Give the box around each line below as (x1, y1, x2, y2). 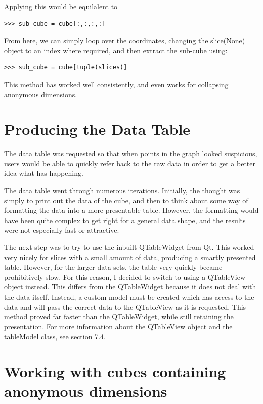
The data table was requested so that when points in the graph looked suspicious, (4, 148, 257, 159)
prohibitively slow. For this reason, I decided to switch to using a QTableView (4, 271, 246, 282)
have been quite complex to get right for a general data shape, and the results (4, 214, 246, 225)
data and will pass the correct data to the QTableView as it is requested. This (4, 301, 246, 312)
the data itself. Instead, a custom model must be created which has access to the (4, 291, 254, 302)
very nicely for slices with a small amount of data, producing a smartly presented (4, 251, 256, 262)
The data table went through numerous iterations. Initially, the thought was (4, 185, 240, 196)
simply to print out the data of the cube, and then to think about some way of (4, 195, 248, 205)
